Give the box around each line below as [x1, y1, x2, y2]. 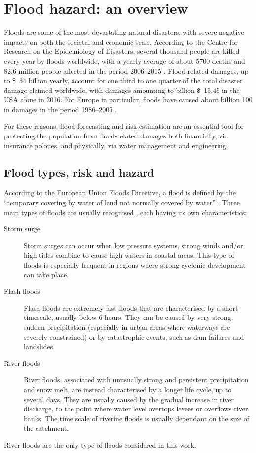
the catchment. [24, 423, 69, 433]
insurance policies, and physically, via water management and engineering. [4, 140, 228, 150]
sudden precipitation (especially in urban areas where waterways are [24, 321, 230, 332]
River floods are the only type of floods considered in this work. [4, 439, 196, 450]
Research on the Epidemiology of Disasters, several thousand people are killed [4, 46, 240, 56]
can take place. [24, 269, 69, 279]
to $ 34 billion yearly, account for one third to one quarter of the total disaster [4, 75, 243, 86]
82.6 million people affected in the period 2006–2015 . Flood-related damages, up [4, 65, 249, 76]
